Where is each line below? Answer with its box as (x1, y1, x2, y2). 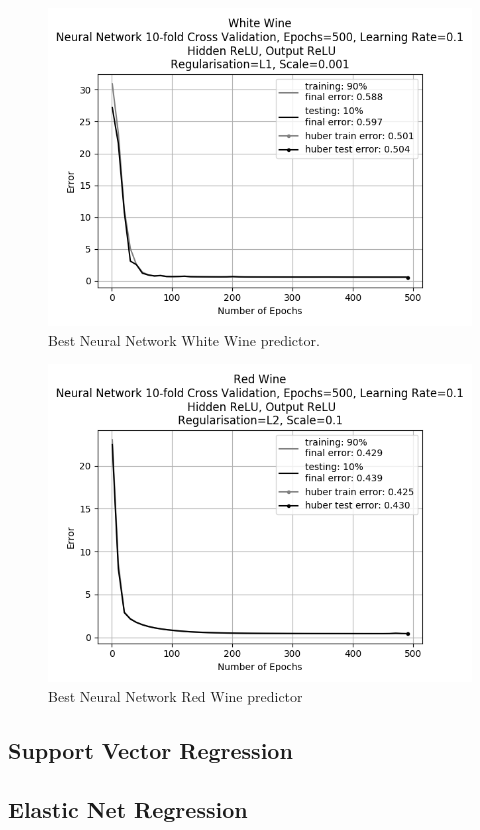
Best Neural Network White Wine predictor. (48, 329, 320, 350)
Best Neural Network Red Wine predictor (48, 685, 303, 706)
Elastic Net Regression (8, 793, 248, 824)
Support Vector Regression (8, 734, 293, 765)
